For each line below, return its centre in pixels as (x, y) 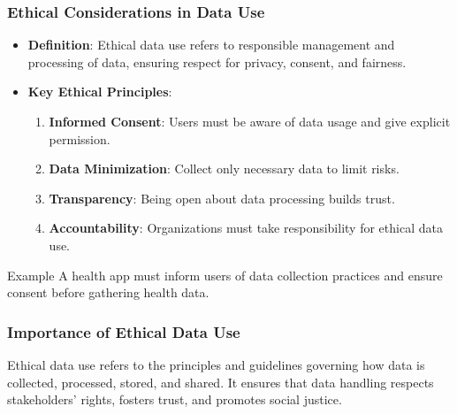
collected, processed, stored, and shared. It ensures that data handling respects (221, 382)
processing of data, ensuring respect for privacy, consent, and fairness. (217, 61)
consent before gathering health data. (108, 292)
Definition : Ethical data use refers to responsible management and (211, 45)
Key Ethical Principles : (100, 92)
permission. (80, 138)
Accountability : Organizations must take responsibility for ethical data (246, 228)
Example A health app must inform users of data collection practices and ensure (225, 275)
